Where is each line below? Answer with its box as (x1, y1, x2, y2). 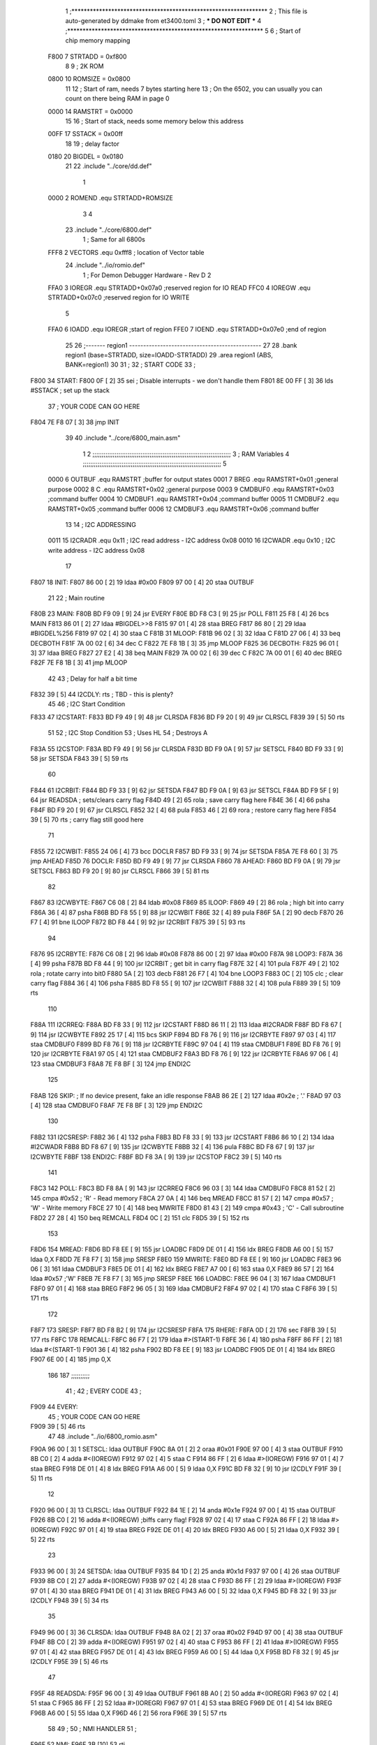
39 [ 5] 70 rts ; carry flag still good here (30, 815, 144, 824)
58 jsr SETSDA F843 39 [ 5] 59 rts (30, 755, 128, 763)
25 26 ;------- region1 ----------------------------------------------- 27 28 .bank (65, 341, 297, 349)
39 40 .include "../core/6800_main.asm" (65, 433, 181, 443)
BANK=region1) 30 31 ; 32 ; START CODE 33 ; (65, 360, 195, 369)
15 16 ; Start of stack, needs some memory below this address (65, 117, 244, 125)
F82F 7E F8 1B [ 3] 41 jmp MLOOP (30, 658, 128, 667)
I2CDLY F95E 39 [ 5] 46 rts (30, 1657, 108, 1665)
